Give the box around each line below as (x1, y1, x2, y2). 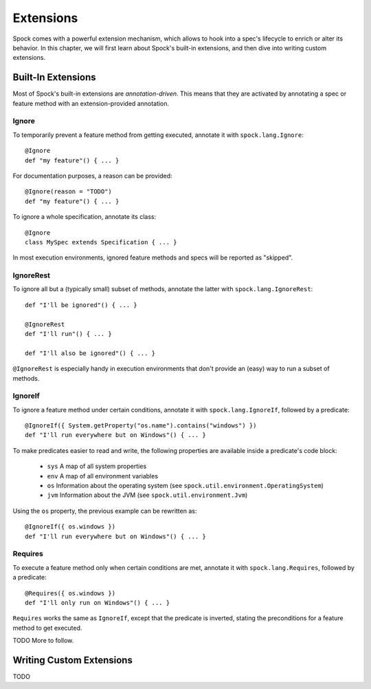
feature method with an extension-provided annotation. (12, 99, 170, 107)
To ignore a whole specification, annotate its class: (12, 213, 157, 221)
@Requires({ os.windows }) (25, 589, 116, 597)
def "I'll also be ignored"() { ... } (25, 349, 156, 357)
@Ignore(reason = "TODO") (25, 188, 113, 195)
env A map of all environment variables (47, 471, 158, 480)
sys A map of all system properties (47, 462, 147, 471)
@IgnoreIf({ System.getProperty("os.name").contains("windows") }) (25, 422, 257, 430)
